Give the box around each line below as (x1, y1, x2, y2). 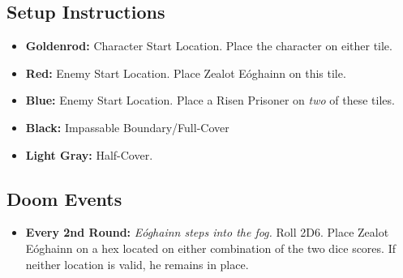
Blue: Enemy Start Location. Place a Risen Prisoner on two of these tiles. (25, 92, 395, 109)
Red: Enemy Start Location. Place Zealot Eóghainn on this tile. (25, 64, 346, 81)
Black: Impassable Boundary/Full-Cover (25, 118, 229, 135)
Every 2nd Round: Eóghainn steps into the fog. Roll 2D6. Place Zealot (25, 224, 389, 241)
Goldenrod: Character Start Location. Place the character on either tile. (25, 37, 392, 54)
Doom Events (6, 186, 122, 211)
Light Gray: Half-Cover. (25, 146, 153, 163)
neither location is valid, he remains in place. (25, 255, 249, 272)
